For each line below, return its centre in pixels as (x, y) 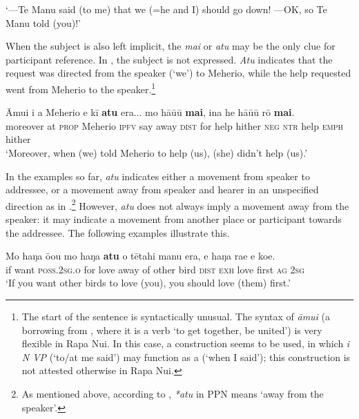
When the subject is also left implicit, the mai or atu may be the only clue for (171, 46)
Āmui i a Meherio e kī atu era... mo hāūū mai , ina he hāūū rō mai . (150, 112)
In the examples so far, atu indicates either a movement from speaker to (158, 176)
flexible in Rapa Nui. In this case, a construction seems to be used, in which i (186, 343)
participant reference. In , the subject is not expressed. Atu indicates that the (169, 59)
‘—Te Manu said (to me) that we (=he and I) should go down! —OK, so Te (166, 9)
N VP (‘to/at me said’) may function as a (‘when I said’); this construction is (186, 357)
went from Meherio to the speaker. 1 (81, 88)
